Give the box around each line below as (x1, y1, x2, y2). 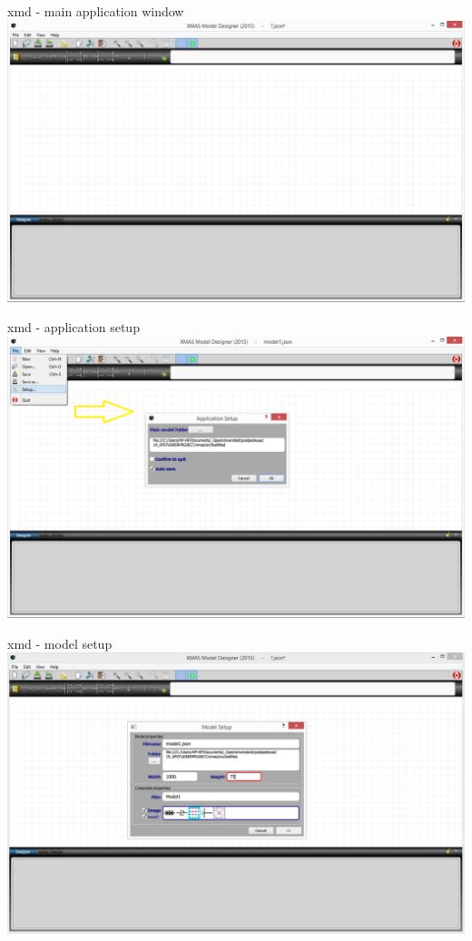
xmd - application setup (7, 318, 140, 337)
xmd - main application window (7, 2, 184, 20)
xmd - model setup (7, 633, 113, 652)
